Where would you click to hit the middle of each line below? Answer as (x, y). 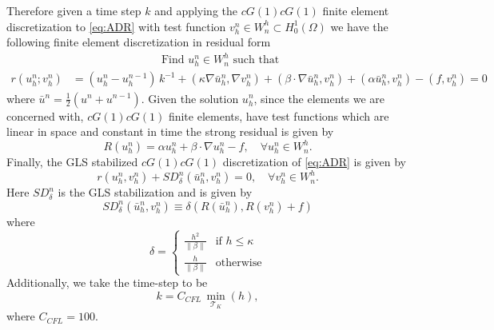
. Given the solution (190, 98)
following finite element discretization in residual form (139, 42)
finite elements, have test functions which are (279, 115)
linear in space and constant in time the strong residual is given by (170, 131)
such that (256, 60)
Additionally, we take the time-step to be (107, 282)
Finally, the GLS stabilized (72, 162)
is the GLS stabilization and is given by (155, 192)
